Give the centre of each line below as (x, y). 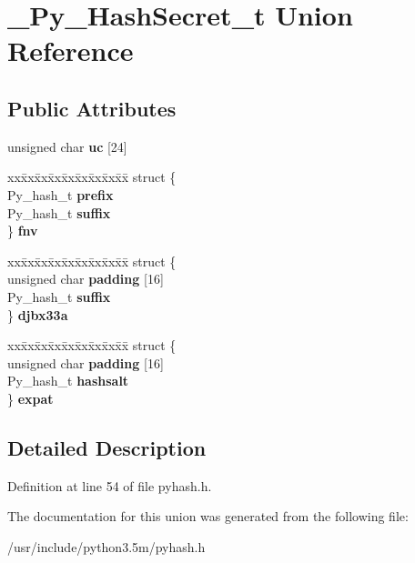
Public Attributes (92, 108)
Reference (71, 50)
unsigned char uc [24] (67, 146)
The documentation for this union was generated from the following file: (208, 516)
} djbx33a (38, 314)
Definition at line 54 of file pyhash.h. (110, 485)
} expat (30, 398)
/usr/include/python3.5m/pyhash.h (106, 546)
